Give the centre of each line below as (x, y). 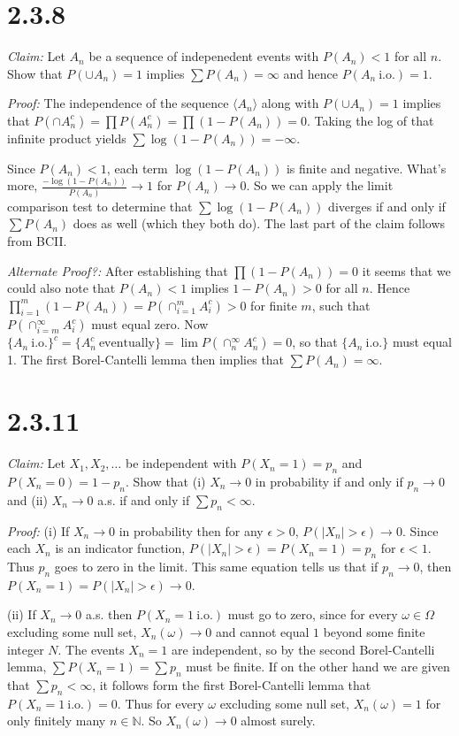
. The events (91, 649)
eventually (126, 344)
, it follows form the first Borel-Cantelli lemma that (232, 684)
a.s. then (109, 614)
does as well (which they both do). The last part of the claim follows (259, 223)
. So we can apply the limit (320, 185)
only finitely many (57, 721)
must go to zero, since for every (313, 614)
